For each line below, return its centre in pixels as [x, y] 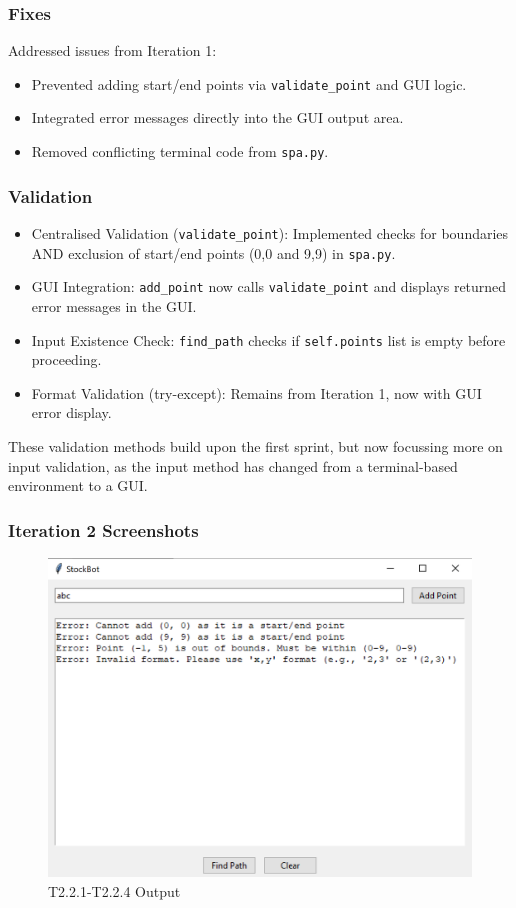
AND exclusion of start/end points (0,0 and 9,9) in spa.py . [213, 252]
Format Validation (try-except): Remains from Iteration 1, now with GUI [256, 392]
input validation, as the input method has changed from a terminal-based [233, 465]
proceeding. [66, 359]
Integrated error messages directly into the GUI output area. [217, 117]
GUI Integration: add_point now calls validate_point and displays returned [269, 286]
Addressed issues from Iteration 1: [112, 50]
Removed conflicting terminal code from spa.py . [180, 151]
